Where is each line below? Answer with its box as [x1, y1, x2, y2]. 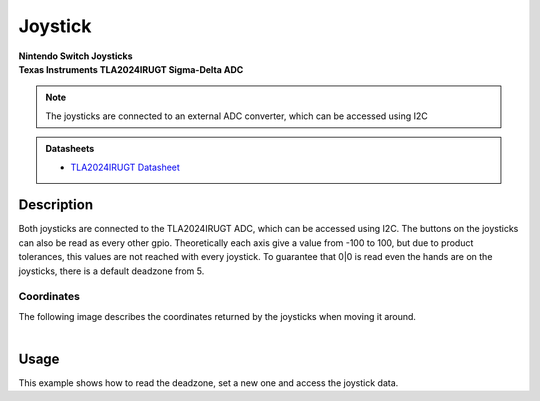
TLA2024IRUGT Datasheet [70, 161, 180, 173]
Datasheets [45, 143, 95, 155]
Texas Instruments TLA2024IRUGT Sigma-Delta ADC [18, 63, 244, 75]
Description [18, 196, 94, 214]
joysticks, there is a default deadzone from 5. [18, 265, 205, 277]
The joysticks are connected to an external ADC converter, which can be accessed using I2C [45, 110, 429, 122]
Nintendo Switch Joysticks [18, 50, 133, 62]
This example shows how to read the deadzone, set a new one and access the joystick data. [18, 377, 399, 389]
